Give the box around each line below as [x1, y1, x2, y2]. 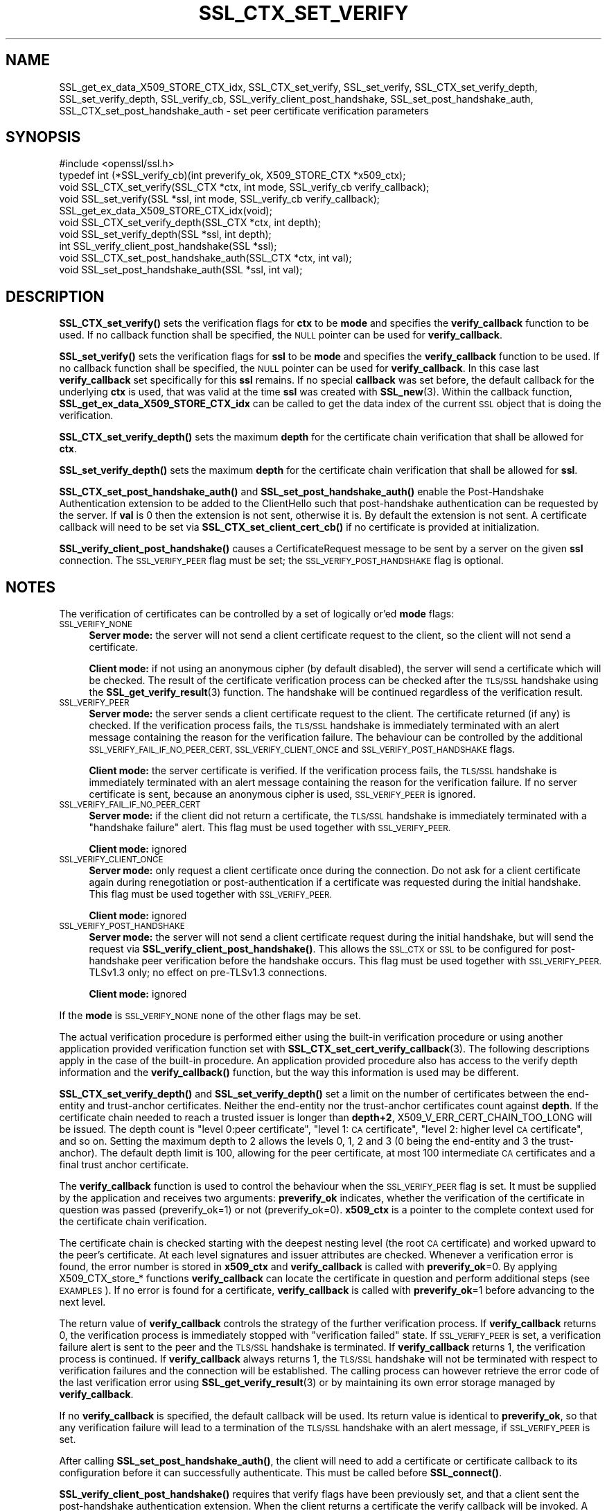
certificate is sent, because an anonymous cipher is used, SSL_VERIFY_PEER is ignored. [89, 788, 476, 801]
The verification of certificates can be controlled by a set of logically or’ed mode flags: [59, 608, 455, 620]
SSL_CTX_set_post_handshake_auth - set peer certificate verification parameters [59, 104, 429, 117]
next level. [59, 1296, 106, 1308]
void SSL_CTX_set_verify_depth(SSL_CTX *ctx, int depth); [59, 216, 322, 229]
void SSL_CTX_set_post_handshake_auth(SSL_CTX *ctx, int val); [59, 252, 352, 264]
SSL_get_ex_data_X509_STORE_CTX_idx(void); [59, 205, 272, 217]
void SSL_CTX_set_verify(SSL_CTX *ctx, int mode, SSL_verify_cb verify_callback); [59, 181, 430, 194]
